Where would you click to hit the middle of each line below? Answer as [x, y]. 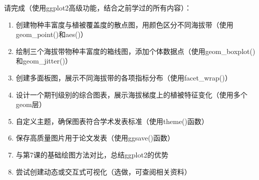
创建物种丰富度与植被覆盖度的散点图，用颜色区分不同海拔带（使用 [124, 24]
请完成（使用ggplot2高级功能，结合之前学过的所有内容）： [98, 7]
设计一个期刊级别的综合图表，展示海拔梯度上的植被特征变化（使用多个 [132, 94]
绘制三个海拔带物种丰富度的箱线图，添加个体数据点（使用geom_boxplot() [136, 51]
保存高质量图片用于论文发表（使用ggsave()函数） [95, 138]
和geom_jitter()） [44, 61]
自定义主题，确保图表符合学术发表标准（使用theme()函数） [112, 121]
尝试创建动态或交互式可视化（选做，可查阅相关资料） [103, 171]
